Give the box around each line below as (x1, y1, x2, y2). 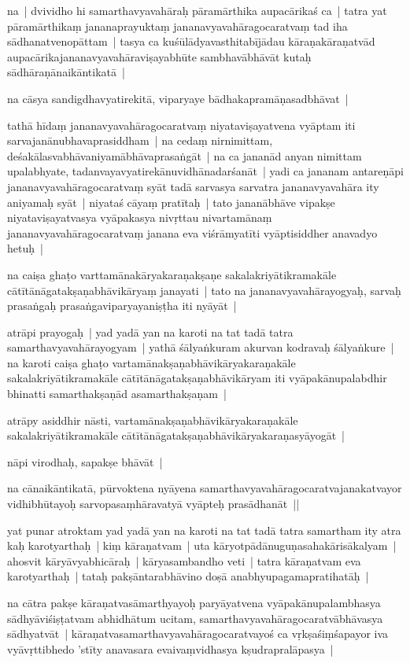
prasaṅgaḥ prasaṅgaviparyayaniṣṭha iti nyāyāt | (7, 297, 237, 314)
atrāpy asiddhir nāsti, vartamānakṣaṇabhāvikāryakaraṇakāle (7, 411, 298, 428)
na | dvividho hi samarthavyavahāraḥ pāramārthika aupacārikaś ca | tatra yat (7, 2, 387, 18)
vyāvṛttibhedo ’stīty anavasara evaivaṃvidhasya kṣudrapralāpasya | (7, 640, 334, 657)
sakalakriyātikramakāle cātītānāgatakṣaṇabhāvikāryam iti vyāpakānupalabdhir (7, 370, 387, 386)
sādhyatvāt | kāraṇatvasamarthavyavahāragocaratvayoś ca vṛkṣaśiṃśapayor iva (7, 625, 389, 642)
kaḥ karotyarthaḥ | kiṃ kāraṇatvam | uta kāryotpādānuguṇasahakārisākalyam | (7, 537, 397, 554)
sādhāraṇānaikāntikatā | (7, 64, 125, 80)
